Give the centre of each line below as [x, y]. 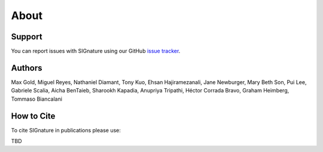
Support [27, 37]
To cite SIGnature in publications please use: [66, 130]
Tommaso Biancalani [37, 99]
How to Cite [33, 116]
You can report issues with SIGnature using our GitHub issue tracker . [96, 51]
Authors [27, 68]
